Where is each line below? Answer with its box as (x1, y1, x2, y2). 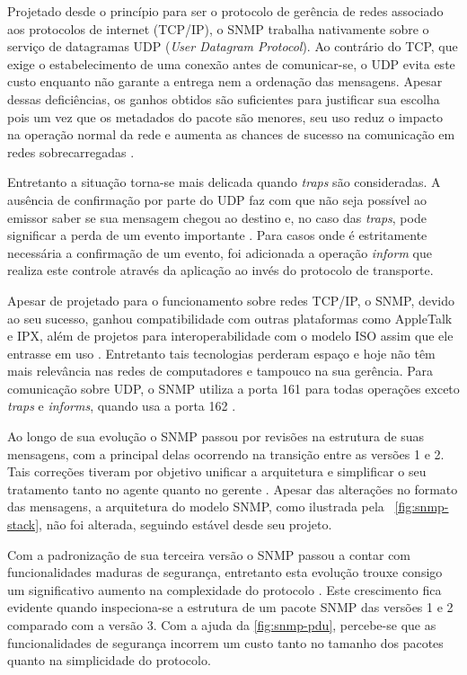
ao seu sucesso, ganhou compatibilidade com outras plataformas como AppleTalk (7, 308, 453, 327)
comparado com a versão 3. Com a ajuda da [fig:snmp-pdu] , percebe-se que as (7, 616, 436, 634)
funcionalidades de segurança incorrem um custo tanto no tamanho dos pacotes (7, 633, 444, 652)
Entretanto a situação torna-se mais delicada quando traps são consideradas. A (7, 173, 441, 191)
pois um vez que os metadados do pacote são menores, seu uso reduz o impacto (7, 107, 444, 126)
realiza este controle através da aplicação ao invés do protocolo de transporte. (7, 261, 434, 280)
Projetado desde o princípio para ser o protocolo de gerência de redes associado (7, 2, 444, 20)
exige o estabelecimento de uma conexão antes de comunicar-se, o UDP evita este (7, 54, 455, 73)
